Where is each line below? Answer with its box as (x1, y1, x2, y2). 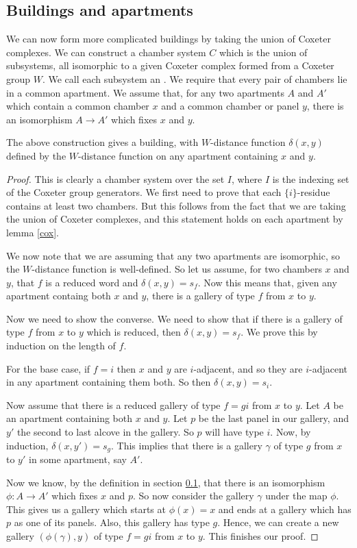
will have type (205, 425, 264, 439)
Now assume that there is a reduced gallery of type (6, 397, 221, 412)
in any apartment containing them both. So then (6, 375, 211, 389)
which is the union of (219, 45, 308, 59)
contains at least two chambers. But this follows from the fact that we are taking (6, 198, 346, 212)
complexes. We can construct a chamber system (6, 45, 206, 59)
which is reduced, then (86, 325, 181, 339)
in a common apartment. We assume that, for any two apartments (6, 85, 284, 99)
